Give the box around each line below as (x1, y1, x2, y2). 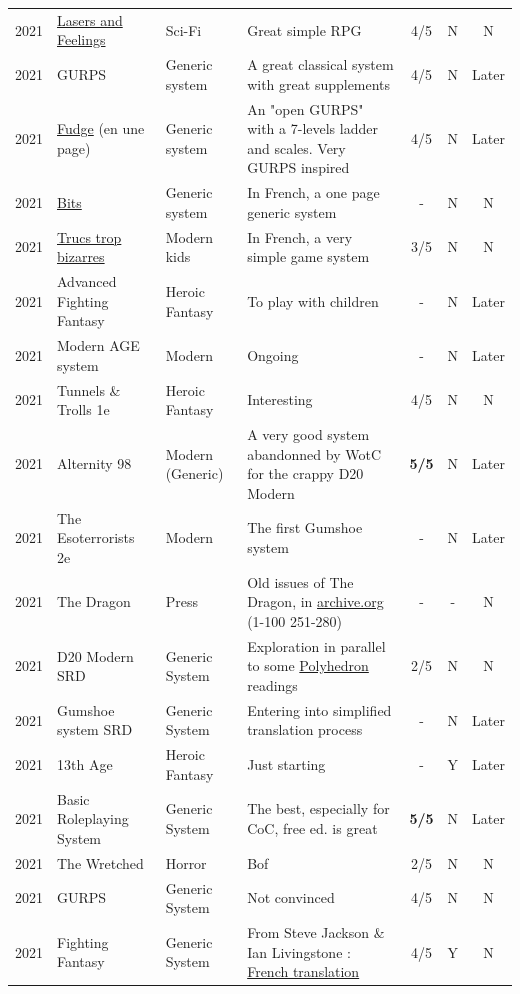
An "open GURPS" (247, 98, 364, 119)
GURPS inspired (247, 157, 350, 178)
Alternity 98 (57, 453, 132, 474)
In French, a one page (247, 182, 380, 203)
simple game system (247, 246, 370, 267)
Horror (165, 852, 207, 873)
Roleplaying (57, 808, 129, 829)
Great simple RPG (247, 19, 362, 40)
